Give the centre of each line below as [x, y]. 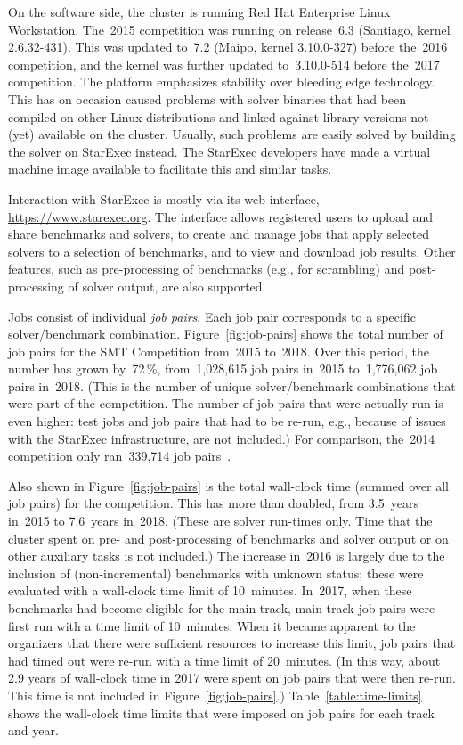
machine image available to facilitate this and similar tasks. [170, 169]
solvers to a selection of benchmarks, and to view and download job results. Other [232, 251]
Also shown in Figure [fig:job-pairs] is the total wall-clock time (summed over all [228, 485]
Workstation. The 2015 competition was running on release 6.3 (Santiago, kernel [229, 29]
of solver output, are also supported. [167, 286]
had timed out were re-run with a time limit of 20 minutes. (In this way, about [224, 660]
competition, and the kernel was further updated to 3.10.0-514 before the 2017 [224, 64]
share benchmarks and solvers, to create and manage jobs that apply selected [219, 234]
